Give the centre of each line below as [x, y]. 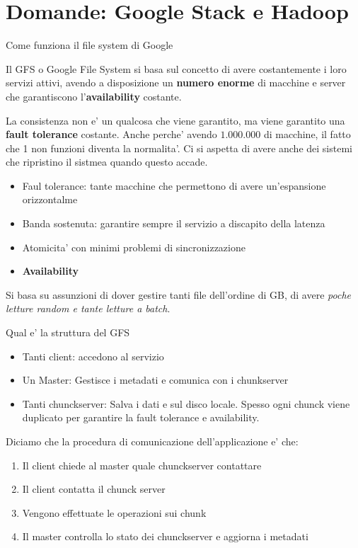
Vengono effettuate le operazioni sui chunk [114, 512]
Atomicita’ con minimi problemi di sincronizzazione [134, 247]
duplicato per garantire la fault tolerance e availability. [141, 417]
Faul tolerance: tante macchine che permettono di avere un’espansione [174, 185]
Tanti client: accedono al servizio [93, 356]
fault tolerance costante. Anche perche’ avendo [111, 134]
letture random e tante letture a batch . [88, 308]
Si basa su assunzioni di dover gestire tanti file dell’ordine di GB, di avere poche [178, 294]
